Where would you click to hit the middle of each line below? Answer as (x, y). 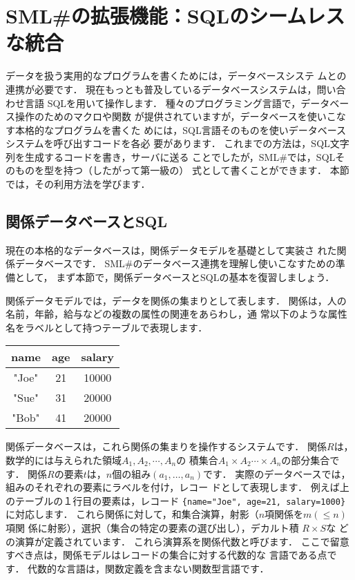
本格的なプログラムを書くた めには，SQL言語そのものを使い (152, 129)
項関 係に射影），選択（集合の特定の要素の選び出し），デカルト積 (152, 528)
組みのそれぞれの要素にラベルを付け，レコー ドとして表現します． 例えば (173, 487)
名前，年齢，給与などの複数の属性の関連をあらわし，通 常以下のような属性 (176, 314)
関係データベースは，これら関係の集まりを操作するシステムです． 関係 (166, 446)
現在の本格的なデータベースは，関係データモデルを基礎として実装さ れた (171, 250)
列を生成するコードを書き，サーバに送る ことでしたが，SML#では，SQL (171, 156)
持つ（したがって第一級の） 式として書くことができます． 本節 (206, 170)
